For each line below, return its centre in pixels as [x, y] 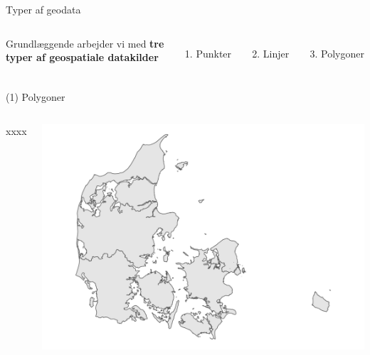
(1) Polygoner [36, 97]
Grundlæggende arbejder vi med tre [85, 43]
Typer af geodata [43, 9]
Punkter [214, 53]
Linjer [276, 53]
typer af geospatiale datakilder [82, 57]
